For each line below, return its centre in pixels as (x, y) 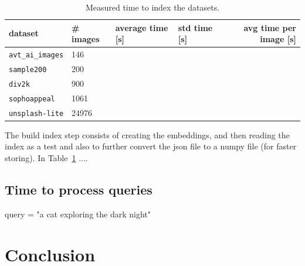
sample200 (28, 69)
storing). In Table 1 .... (46, 158)
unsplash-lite (36, 113)
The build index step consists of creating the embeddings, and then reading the (147, 134)
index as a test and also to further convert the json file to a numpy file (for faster (151, 146)
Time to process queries (79, 189)
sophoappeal (32, 99)
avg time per (270, 27)
